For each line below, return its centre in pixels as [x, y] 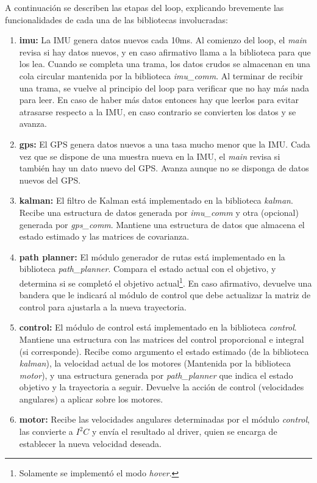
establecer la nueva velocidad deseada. [90, 443]
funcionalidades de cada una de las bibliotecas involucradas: [116, 19]
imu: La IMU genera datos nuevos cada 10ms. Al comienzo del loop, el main [163, 40]
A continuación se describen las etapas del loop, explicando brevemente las [144, 7]
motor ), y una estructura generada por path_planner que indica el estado [156, 375]
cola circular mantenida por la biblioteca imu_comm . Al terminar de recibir [161, 75]
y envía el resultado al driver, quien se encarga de [184, 431]
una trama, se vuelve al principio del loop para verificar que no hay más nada [164, 88]
